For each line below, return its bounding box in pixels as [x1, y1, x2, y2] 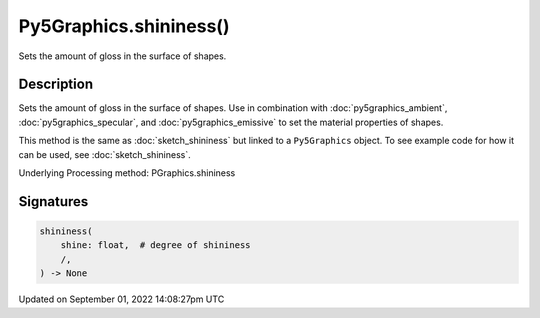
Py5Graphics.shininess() [18, 15, 230, 37]
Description [18, 76, 94, 93]
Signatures [18, 193, 89, 210]
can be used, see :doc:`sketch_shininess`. [18, 148, 191, 160]
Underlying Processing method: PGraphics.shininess [18, 167, 236, 179]
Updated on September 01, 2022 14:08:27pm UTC [18, 293, 225, 305]
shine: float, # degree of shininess [60, 240, 251, 251]
